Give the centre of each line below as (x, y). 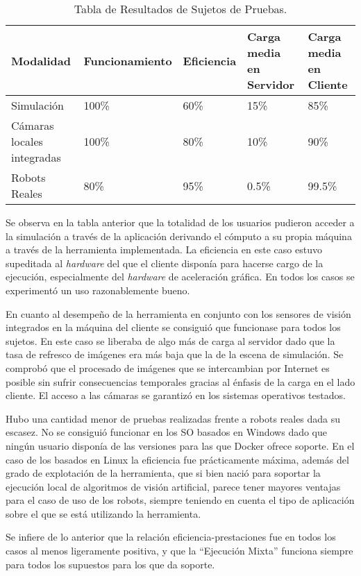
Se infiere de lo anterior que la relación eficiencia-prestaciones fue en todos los (171, 537)
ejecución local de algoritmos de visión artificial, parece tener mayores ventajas (173, 486)
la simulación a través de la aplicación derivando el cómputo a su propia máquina (179, 236)
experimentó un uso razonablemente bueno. (98, 290)
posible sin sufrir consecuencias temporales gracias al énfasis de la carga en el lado (180, 381)
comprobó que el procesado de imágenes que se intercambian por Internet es (168, 367)
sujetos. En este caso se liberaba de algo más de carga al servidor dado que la (170, 340)
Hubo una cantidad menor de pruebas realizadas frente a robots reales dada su (173, 418)
